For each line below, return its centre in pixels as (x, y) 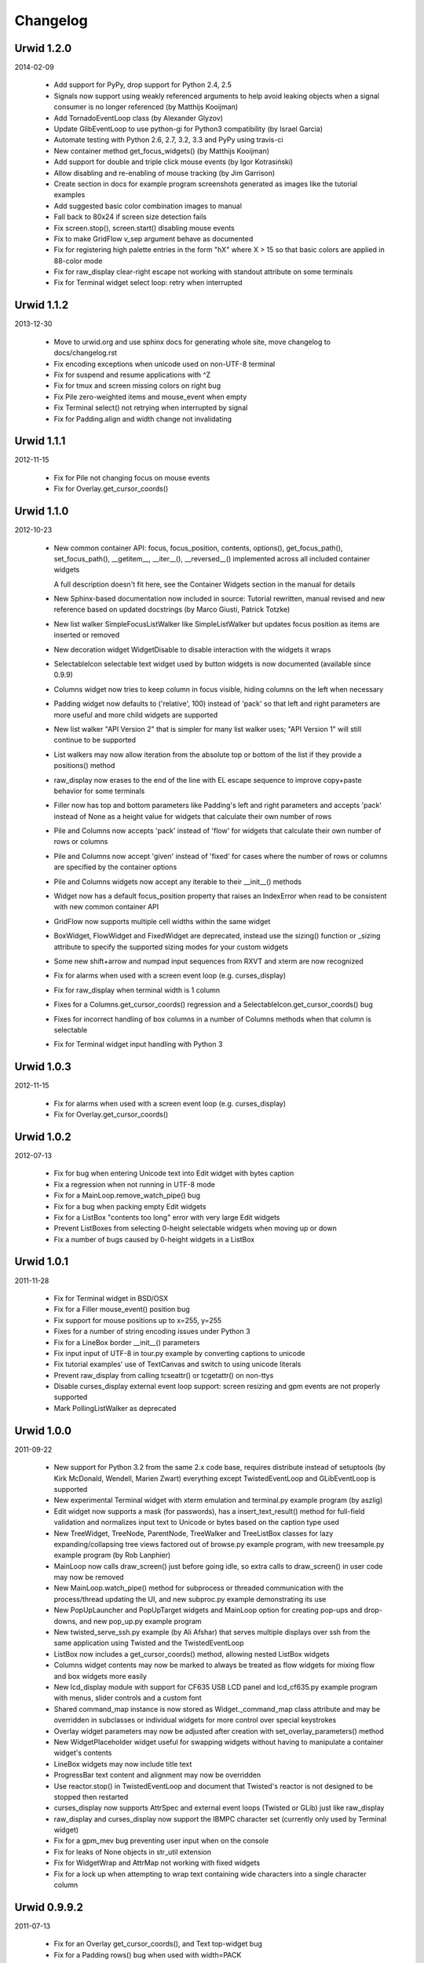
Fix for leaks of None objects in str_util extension (133, 1852)
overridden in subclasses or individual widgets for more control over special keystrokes (195, 1720)
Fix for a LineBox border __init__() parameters (127, 1342)
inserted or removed (87, 635)
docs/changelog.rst (86, 353)
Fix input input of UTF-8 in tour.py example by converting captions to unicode (179, 1353)
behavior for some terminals (99, 791)
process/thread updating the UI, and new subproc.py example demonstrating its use (190, 1599)
